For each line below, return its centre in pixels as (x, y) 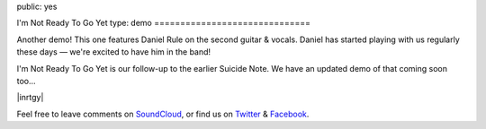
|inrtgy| (30, 98)
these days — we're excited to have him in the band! (114, 52)
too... (26, 81)
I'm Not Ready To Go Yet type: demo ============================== (163, 23)
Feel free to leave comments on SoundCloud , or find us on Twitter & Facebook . (163, 114)
